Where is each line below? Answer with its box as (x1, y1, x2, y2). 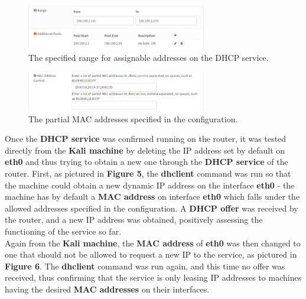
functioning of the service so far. (5, 225, 122, 237)
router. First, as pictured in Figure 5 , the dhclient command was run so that (5, 167, 291, 180)
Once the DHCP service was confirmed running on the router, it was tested (5, 132, 287, 145)
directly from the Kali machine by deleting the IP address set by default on (5, 144, 285, 156)
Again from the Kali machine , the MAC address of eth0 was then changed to (5, 236, 301, 249)
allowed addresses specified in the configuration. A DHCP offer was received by (5, 201, 298, 214)
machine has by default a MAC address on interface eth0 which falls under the (5, 190, 300, 203)
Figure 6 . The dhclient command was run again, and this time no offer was (5, 259, 285, 272)
